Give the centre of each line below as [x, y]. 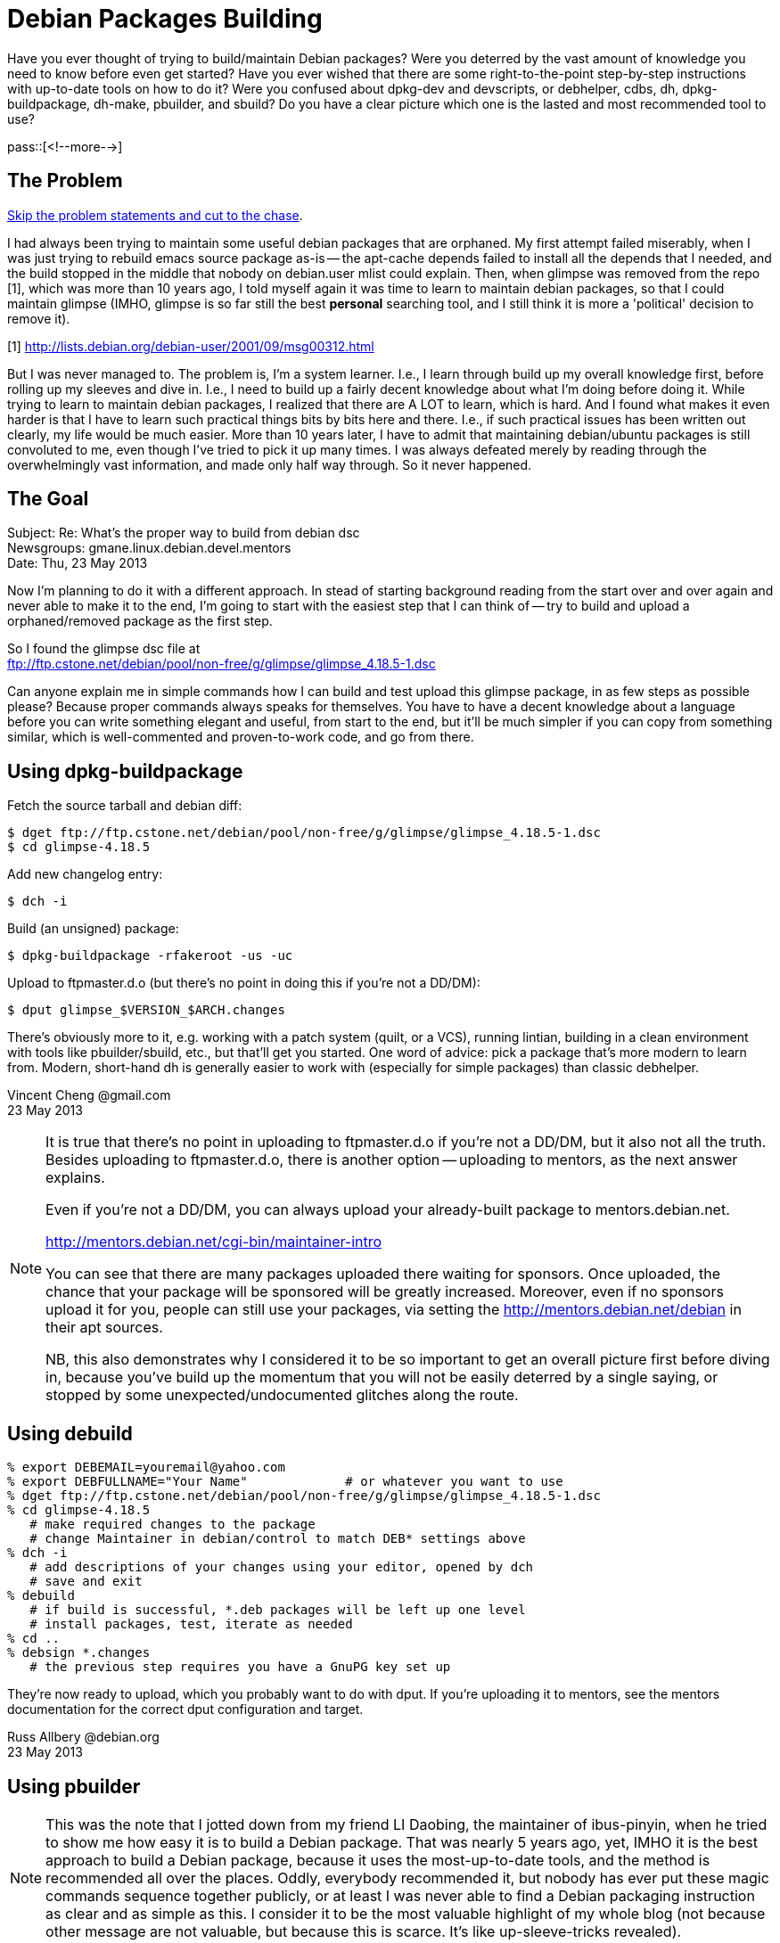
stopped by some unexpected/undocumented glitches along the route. [282, 1395]
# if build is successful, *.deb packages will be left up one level [278, 1610]
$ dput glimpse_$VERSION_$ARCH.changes [146, 1010]
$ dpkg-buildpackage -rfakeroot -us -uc [150, 956]
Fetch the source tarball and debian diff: [125, 806]
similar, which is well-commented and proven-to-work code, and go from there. [241, 737]
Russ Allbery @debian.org [83, 1737]
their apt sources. [104, 1328]
